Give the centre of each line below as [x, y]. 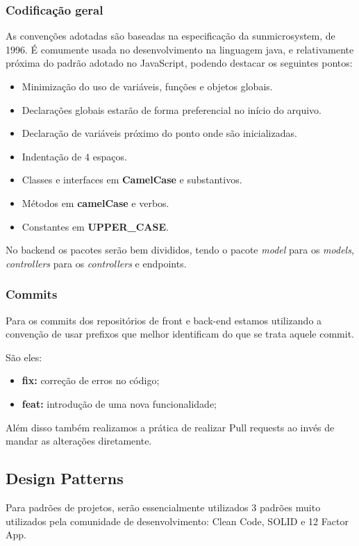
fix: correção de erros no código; [91, 380]
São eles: [24, 357]
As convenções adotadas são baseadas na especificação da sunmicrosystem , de [170, 36]
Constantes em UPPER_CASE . [95, 226]
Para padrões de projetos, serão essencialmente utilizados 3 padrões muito [163, 507]
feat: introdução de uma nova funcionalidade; [119, 403]
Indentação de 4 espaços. [74, 156]
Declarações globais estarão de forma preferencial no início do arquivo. [172, 109]
